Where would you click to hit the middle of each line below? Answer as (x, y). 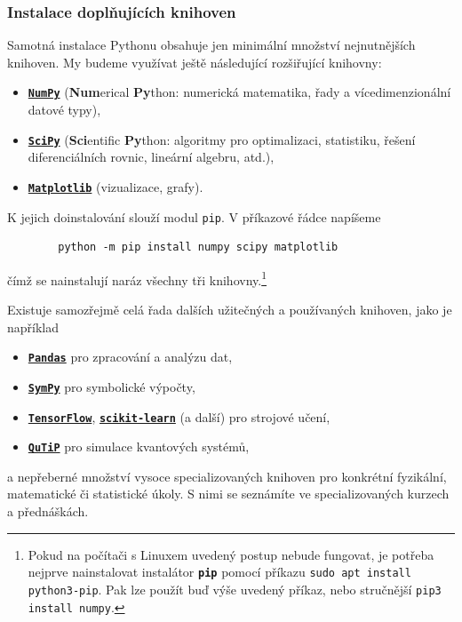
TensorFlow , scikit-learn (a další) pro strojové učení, (179, 416)
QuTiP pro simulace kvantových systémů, (139, 447)
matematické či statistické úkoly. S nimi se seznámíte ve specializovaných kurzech (228, 494)
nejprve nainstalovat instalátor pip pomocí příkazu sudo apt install (219, 572)
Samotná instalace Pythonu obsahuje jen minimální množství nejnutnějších (211, 45)
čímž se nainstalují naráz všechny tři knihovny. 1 (137, 278)
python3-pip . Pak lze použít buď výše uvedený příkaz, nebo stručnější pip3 (235, 589)
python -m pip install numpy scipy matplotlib (198, 247)
